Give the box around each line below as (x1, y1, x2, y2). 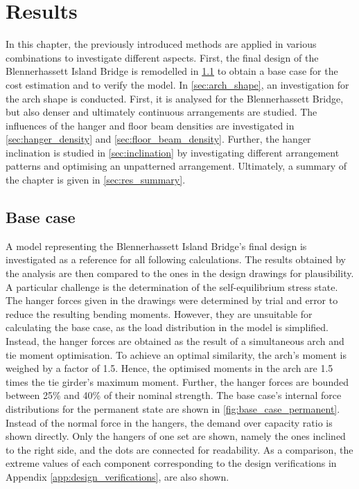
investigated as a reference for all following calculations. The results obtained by (6, 252, 346, 267)
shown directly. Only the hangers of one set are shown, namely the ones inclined (6, 429, 346, 443)
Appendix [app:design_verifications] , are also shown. (6, 469, 229, 483)
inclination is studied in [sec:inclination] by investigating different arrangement (6, 145, 340, 159)
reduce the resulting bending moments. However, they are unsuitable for (6, 306, 313, 321)
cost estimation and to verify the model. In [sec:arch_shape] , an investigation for (6, 77, 349, 91)
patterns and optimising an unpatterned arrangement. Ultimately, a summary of (6, 159, 347, 173)
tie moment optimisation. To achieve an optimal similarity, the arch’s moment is (6, 347, 347, 362)
